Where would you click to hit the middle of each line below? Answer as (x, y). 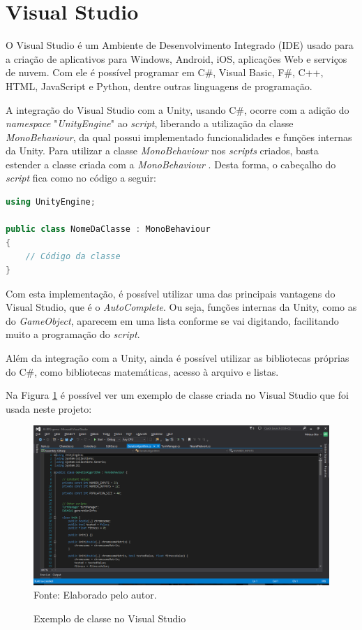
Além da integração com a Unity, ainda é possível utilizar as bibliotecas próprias (178, 358)
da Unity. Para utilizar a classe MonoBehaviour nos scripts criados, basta (162, 151)
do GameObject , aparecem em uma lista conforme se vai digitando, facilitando (172, 320)
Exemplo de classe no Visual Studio (110, 618)
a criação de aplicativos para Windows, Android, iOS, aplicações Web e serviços (176, 58)
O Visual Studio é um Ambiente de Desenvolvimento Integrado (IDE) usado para (180, 45)
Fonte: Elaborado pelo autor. (95, 595)
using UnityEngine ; (51, 202)
